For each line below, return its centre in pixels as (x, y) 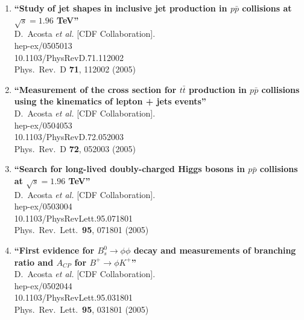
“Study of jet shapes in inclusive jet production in (121, 8)
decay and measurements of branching (215, 250)
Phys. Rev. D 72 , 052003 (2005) (75, 148)
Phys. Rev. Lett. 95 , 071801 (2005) (81, 230)
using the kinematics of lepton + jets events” (110, 101)
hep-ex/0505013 (43, 45)
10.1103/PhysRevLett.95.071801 (74, 218)
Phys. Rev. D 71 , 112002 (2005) (75, 69)
